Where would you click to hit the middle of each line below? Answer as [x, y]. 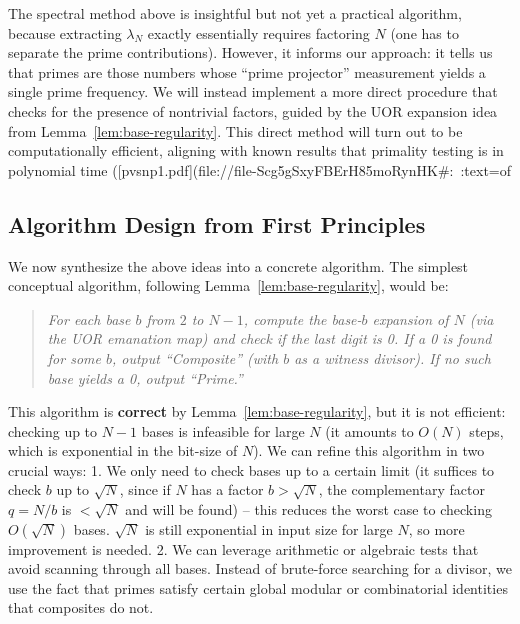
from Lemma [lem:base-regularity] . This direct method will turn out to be [235, 130]
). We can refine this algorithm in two [369, 450]
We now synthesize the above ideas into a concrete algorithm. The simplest [238, 265]
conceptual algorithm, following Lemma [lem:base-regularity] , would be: [228, 285]
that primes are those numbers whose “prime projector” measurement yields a [247, 71]
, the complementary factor [401, 489]
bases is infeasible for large [223, 430]
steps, [486, 430]
